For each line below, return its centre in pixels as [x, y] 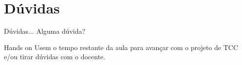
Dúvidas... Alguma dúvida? [45, 31]
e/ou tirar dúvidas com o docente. [55, 57]
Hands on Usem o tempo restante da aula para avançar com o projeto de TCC [121, 47]
